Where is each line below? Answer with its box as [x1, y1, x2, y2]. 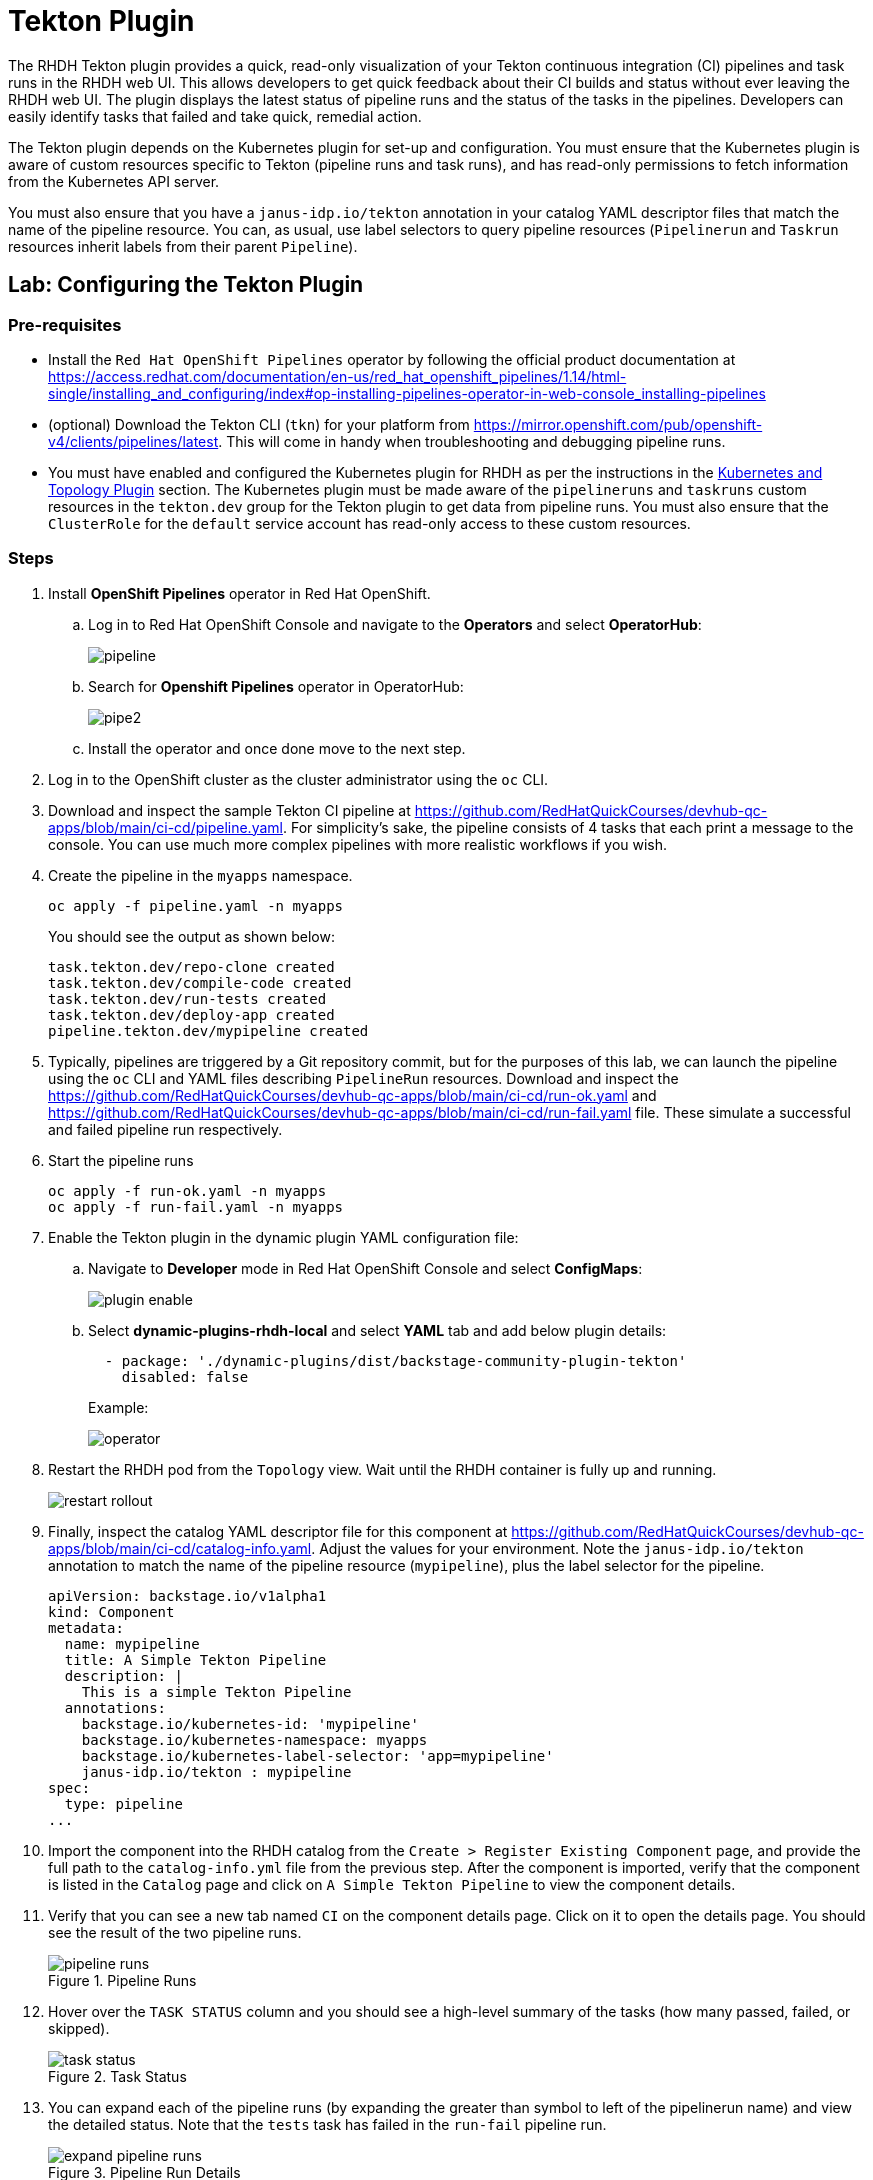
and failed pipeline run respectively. [48, 1120, 283, 1138]
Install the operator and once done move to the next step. [88, 739, 466, 757]
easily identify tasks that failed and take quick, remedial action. [8, 107, 422, 125]
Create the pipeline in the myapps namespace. [48, 866, 353, 884]
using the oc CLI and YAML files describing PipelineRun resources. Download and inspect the [48, 1069, 679, 1087]
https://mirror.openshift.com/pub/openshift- [473, 415, 763, 433]
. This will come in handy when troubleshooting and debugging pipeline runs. [218, 432, 726, 450]
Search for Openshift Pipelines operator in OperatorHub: [88, 677, 464, 695]
